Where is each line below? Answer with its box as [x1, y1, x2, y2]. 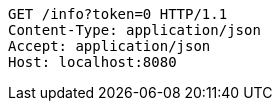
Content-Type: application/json [8, 22, 261, 38]
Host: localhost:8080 [8, 54, 177, 70]
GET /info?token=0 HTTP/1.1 [8, 6, 228, 22]
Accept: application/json [8, 38, 211, 54]
